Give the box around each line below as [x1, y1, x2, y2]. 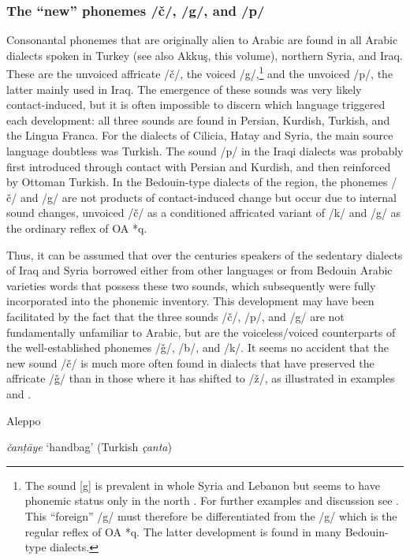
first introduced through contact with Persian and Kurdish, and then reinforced [6, 158, 391, 174]
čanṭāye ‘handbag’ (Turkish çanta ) [6, 439, 172, 455]
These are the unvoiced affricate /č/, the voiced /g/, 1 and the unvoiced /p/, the [6, 63, 393, 82]
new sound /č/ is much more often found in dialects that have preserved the [6, 354, 375, 371]
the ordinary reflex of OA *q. [6, 220, 147, 236]
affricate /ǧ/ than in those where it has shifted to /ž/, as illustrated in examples [6, 370, 395, 386]
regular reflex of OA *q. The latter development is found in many [24, 523, 341, 539]
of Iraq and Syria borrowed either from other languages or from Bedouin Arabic [6, 262, 393, 278]
